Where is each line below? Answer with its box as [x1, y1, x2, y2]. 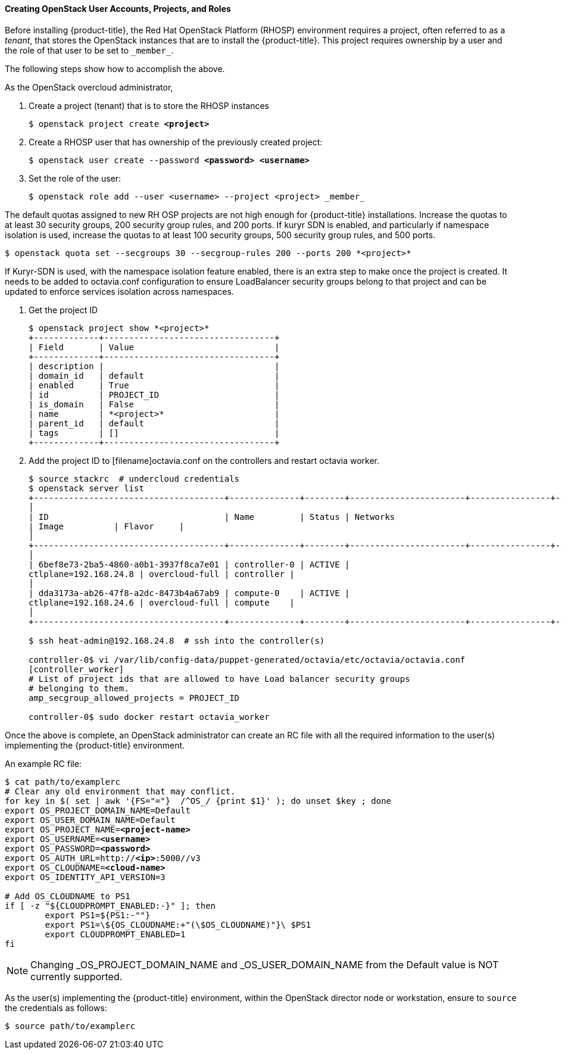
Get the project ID [29, 304, 98, 315]
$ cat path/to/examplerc [5, 777, 120, 787]
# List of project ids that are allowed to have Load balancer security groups [29, 673, 410, 684]
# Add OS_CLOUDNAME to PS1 [5, 891, 130, 901]
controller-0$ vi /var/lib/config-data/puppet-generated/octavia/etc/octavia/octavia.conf [29, 654, 466, 665]
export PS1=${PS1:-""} [45, 910, 151, 920]
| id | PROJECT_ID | [29, 389, 280, 400]
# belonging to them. [29, 683, 129, 693]
